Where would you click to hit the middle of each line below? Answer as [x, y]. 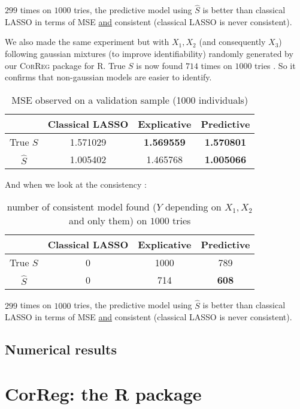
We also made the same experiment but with [87, 42]
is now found [160, 65]
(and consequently [232, 42]
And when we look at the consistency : [76, 184]
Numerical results [61, 349]
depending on [193, 207]
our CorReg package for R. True [65, 65]
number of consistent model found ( [82, 207]
